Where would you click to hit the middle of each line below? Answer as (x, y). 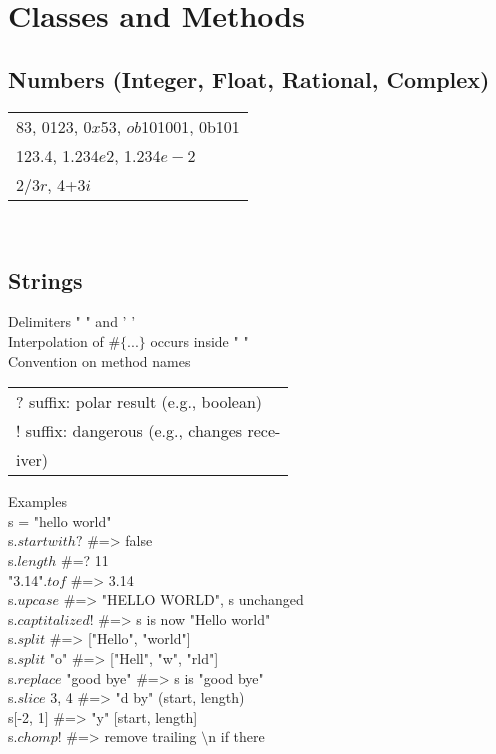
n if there (236, 736)
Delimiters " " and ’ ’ (72, 321)
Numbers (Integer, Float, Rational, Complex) (249, 78)
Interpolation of (56, 340)
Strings (45, 279)
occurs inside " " (199, 340)
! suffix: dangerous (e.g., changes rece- (148, 431)
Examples (37, 501)
